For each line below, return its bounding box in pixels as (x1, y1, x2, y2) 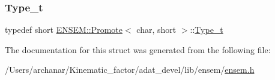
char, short (136, 23, 177, 36)
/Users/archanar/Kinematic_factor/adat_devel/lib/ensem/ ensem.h (5, 63, 255, 76)
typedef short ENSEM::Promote (5, 23, 123, 36)
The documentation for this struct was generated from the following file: (5, 43, 271, 56)
